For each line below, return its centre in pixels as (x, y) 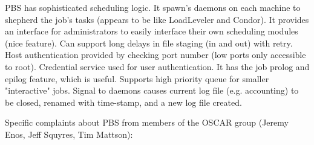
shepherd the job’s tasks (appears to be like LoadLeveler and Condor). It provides (157, 19)
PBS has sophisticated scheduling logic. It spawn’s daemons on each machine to (153, 7)
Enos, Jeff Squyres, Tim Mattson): (69, 134)
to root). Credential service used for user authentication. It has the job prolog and (157, 66)
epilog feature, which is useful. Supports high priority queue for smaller (137, 78)
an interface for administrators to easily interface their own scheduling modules (152, 31)
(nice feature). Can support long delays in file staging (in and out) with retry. (149, 43)
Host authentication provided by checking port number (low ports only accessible (155, 55)
